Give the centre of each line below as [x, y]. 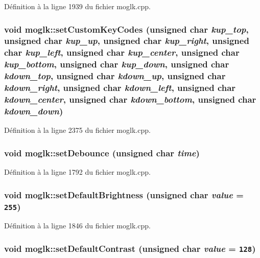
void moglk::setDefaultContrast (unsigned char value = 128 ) [130, 248]
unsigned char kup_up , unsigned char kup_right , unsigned [127, 41]
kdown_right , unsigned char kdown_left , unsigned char [120, 88]
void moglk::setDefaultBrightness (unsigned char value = [124, 194]
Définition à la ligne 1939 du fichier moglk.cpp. [77, 6]
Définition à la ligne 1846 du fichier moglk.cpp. [77, 226]
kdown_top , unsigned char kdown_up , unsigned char [115, 76]
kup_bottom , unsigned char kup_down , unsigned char [117, 64]
